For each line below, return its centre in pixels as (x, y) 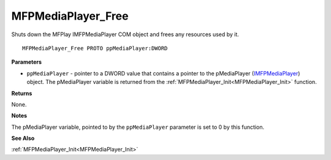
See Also (23, 139)
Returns (22, 93)
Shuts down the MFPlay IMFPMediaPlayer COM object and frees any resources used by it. (125, 34)
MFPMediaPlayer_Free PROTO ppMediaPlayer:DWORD (95, 48)
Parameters (27, 62)
